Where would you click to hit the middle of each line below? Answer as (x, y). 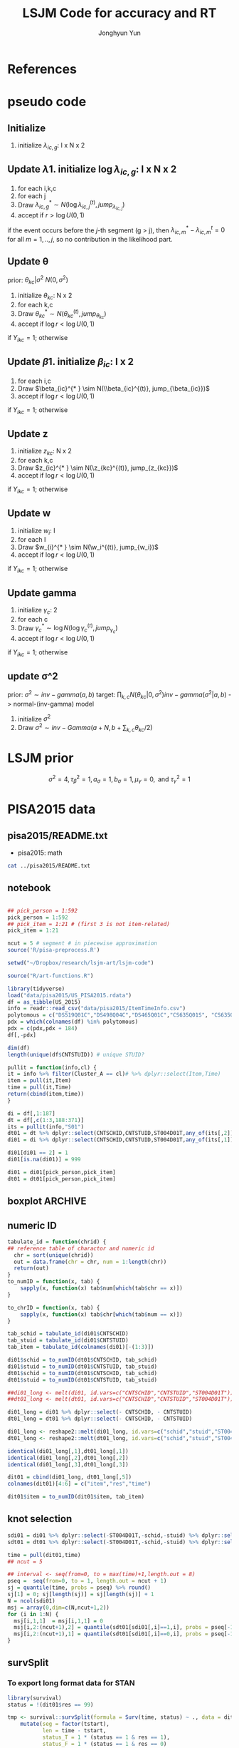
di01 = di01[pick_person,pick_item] (62, 1172)
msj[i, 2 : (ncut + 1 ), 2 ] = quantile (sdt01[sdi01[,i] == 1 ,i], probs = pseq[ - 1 (124, 1628)
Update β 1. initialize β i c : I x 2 (70, 363)
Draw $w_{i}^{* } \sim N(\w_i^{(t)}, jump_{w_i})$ (88, 547)
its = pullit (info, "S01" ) (46, 1127)
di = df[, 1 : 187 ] (31, 1114)
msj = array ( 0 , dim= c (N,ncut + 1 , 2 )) (59, 1608)
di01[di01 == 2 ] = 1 (38, 1153)
